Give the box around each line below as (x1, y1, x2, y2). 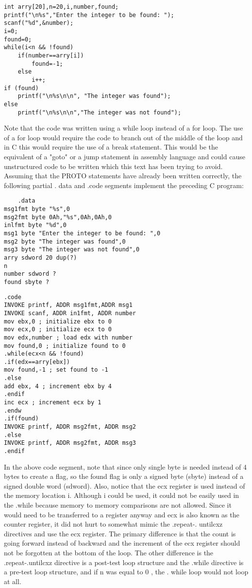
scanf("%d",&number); (4, 19, 74, 27)
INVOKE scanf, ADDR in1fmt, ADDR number (4, 309, 136, 317)
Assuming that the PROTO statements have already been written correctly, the (4, 171, 242, 181)
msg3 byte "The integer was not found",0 (4, 246, 140, 253)
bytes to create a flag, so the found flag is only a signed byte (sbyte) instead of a (4, 471, 244, 481)
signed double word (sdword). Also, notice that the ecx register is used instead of (4, 480, 245, 491)
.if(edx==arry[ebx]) (4, 358, 70, 365)
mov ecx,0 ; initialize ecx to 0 (4, 326, 112, 333)
